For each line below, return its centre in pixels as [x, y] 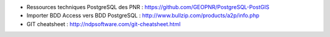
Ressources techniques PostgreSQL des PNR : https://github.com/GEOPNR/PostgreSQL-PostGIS [148, 7]
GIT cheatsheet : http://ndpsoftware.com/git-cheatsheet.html [104, 24]
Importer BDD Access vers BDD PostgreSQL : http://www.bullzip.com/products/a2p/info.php [143, 16]
